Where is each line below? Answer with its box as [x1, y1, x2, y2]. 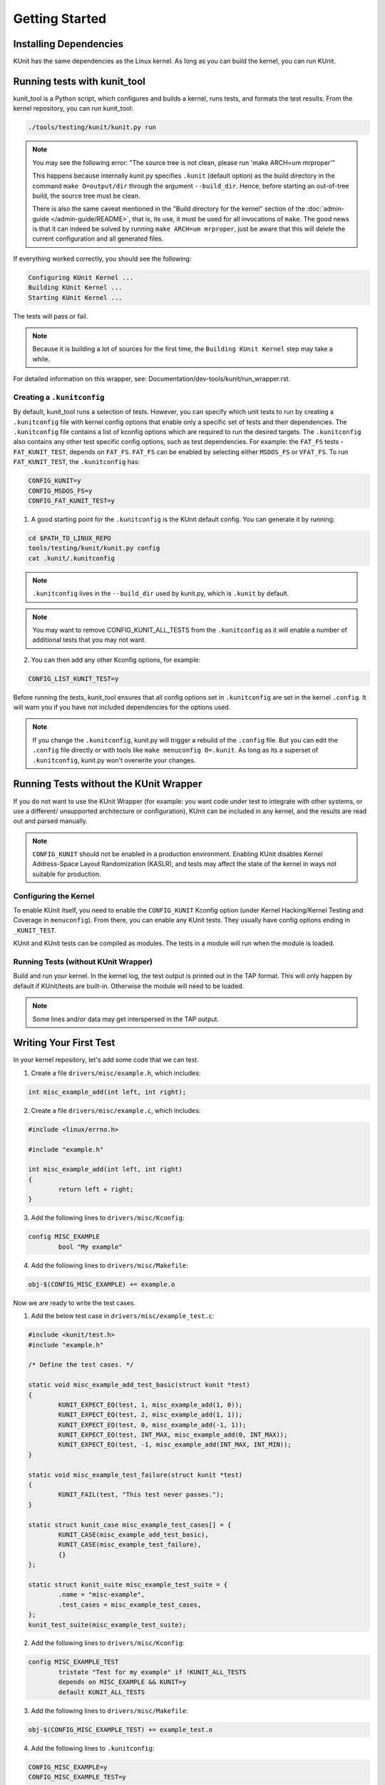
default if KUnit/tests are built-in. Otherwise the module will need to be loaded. [13, 982, 245, 990]
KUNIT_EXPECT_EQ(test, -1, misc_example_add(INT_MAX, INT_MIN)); [58, 1441, 292, 1449]
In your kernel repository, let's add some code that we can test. [13, 1055, 199, 1064]
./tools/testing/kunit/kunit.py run [28, 124, 157, 131]
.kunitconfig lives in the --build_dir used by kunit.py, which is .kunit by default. [32, 589, 289, 598]
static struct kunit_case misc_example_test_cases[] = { [28, 1521, 232, 1529]
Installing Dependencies [13, 38, 124, 50]
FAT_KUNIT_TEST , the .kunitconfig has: [13, 458, 140, 466]
